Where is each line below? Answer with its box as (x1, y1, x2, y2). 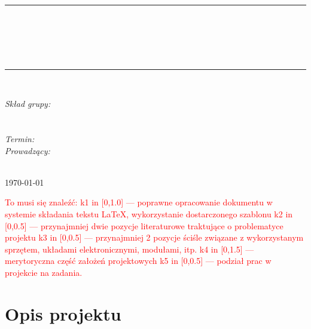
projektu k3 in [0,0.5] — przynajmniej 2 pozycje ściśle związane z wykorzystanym (5, 231, 304, 244)
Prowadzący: (5, 144, 50, 156)
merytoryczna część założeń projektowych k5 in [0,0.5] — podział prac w (5, 254, 272, 267)
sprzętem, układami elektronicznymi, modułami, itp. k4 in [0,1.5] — (5, 242, 254, 255)
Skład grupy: (5, 97, 51, 110)
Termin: (5, 132, 35, 144)
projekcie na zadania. (5, 266, 83, 278)
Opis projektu (5, 301, 121, 325)
